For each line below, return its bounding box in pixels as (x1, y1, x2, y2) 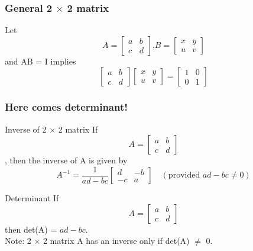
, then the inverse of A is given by (5, 154, 128, 166)
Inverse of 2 (5, 123, 47, 135)
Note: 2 (5, 234, 31, 247)
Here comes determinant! (5, 99, 128, 114)
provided (168, 171, 200, 180)
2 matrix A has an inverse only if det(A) (43, 234, 190, 247)
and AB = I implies (5, 54, 76, 67)
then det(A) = (5, 223, 57, 235)
